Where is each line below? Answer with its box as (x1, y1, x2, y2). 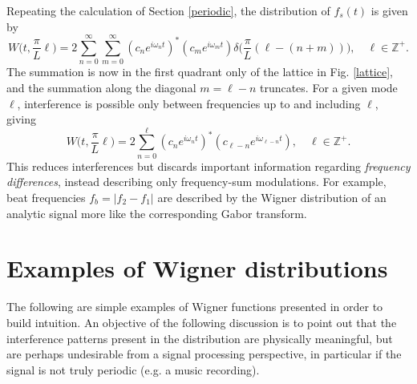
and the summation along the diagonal (6, 79, 196, 95)
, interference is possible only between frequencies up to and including (17, 95, 361, 111)
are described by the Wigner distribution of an (157, 189, 387, 205)
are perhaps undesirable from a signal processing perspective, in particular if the (6, 346, 402, 362)
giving (6, 111, 36, 127)
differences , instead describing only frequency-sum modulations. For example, (6, 173, 387, 190)
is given (370, 2, 408, 18)
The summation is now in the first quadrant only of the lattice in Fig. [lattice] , (6, 63, 393, 80)
